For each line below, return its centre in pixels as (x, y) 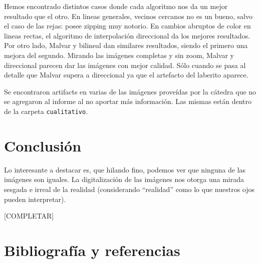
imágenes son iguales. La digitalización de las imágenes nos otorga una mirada (124, 179)
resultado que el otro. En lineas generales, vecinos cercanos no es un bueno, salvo (128, 16)
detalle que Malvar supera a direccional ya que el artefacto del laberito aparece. (126, 75)
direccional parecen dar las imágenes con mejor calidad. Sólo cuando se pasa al (125, 65)
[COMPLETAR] (29, 216)
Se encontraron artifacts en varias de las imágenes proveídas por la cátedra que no (130, 91)
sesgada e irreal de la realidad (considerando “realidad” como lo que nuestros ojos (129, 189)
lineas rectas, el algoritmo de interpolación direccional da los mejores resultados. (127, 35)
